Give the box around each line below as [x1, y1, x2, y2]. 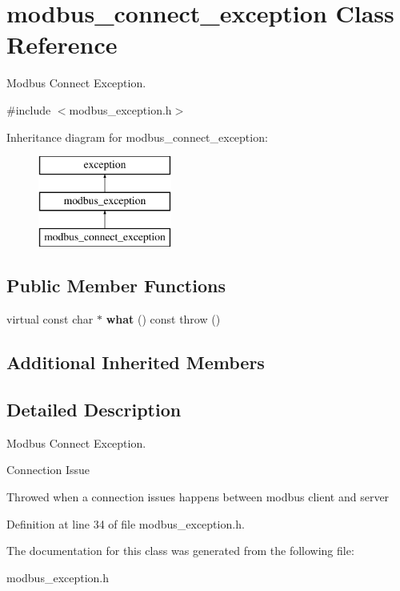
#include [6, 101, 51, 118]
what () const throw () [106, 311, 221, 328]
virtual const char [6, 311, 94, 328]
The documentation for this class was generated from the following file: [6, 542, 354, 559]
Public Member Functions [6, 273, 226, 298]
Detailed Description [6, 397, 182, 422]
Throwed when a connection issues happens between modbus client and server [6, 488, 390, 505]
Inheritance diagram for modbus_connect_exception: [6, 128, 268, 145]
